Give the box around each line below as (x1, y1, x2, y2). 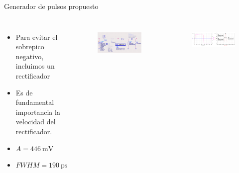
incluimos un (15, 61, 55, 71)
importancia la (15, 106, 60, 117)
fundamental (15, 97, 54, 107)
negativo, (15, 51, 44, 61)
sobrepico (15, 41, 44, 52)
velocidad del (15, 116, 56, 127)
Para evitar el (15, 31, 58, 42)
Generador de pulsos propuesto (4, 1, 99, 11)
